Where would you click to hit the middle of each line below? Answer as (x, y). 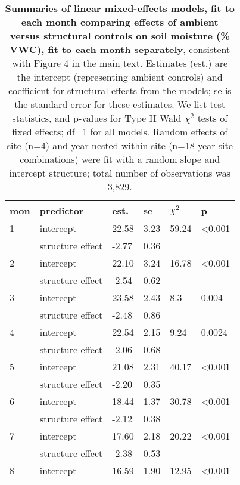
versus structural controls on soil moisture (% (120, 35)
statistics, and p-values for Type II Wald (97, 118)
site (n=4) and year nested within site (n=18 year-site (120, 145)
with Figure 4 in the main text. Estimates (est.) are (120, 63)
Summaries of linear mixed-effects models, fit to (120, 8)
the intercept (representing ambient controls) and (120, 77)
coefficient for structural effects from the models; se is (120, 90)
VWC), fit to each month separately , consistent (120, 49)
